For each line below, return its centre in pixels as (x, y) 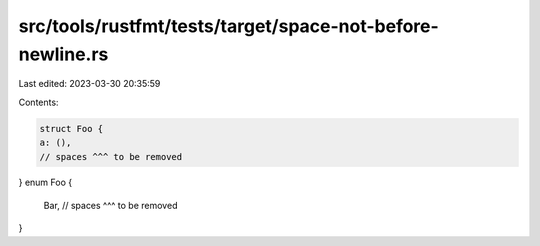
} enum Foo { (45, 182)
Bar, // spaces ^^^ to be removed (110, 205)
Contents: (38, 102)
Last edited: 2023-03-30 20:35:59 (89, 84)
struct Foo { (71, 128)
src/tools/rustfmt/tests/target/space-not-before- (228, 26)
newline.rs (63, 54)
